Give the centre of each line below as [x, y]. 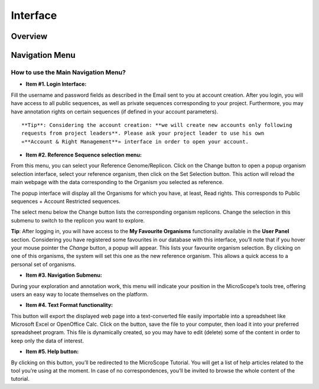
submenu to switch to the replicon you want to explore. [78, 220]
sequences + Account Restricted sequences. [66, 201]
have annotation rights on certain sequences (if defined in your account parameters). [115, 112]
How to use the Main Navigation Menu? [69, 72]
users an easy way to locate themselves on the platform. [80, 294]
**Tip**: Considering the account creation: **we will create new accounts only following [157, 125]
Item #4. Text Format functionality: [69, 305]
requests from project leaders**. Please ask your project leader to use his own [143, 133]
